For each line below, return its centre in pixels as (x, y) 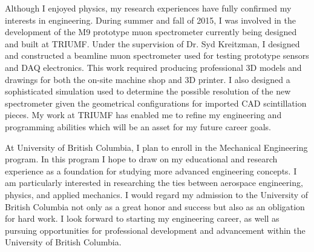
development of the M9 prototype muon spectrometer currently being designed (151, 32)
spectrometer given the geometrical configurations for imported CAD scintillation (156, 103)
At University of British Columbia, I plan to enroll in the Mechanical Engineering (156, 147)
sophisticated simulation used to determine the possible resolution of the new (148, 91)
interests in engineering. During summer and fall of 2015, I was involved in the (150, 20)
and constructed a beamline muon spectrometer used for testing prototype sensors (157, 55)
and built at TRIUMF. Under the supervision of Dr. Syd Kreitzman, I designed (152, 43)
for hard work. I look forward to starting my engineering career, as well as (142, 218)
